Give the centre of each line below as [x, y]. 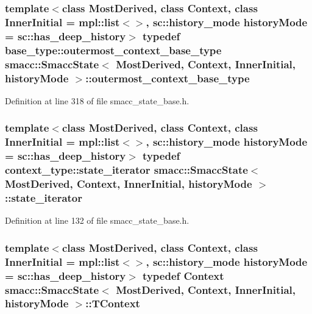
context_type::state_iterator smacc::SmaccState [126, 170]
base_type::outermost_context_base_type [113, 50]
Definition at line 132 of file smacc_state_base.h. [97, 220]
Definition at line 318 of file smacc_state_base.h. [97, 100]
